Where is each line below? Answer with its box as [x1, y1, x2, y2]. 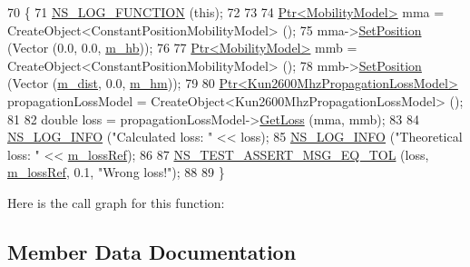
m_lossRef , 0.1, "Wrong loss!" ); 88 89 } [7, 163, 225, 182]
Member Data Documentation [7, 237, 297, 265]
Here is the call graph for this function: [7, 193, 225, 212]
